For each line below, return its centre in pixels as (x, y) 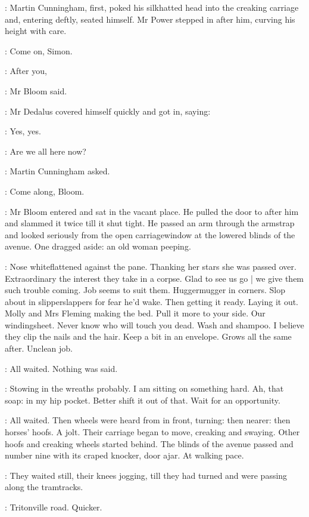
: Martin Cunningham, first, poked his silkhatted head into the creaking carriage (152, 7)
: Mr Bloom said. (36, 90)
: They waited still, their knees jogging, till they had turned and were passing (146, 475)
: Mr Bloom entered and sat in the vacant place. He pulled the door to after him (152, 211)
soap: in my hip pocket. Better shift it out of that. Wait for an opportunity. (143, 400)
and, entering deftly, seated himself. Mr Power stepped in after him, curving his (150, 19)
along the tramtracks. (44, 487)
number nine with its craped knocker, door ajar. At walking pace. (124, 455)
